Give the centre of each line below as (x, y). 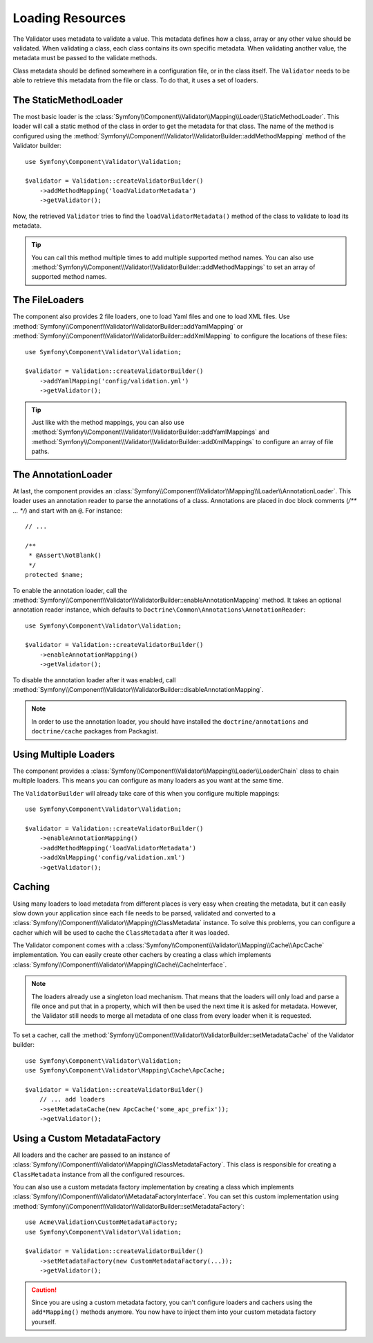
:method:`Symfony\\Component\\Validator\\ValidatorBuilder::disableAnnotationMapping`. (138, 690)
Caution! (44, 1290)
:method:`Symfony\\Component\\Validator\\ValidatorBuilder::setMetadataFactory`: (129, 1206)
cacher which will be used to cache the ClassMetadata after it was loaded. (121, 932)
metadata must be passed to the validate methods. (85, 58)
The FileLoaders (48, 300)
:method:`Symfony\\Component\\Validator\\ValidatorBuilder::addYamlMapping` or (128, 326)
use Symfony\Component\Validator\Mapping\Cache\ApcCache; (125, 1070)
